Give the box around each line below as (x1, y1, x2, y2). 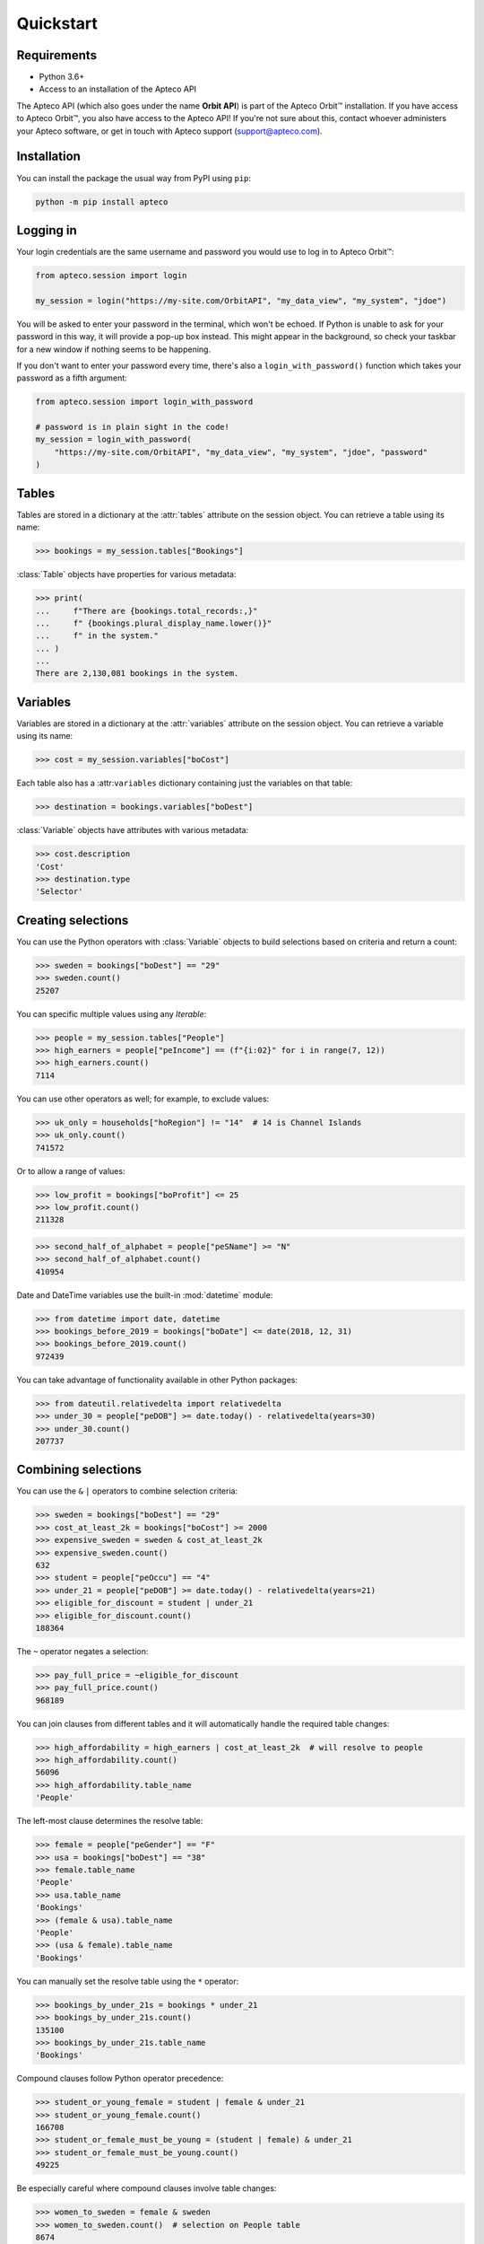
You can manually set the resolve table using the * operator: (16, 1976, 239, 1986)
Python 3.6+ (39, 72, 85, 83)
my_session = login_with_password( (35, 434, 192, 444)
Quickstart (16, 13, 99, 33)
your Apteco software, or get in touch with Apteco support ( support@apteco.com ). (16, 126, 323, 136)
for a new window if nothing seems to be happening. (16, 344, 211, 355)
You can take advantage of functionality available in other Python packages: (16, 1374, 298, 1385)
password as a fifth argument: (16, 373, 127, 383)
